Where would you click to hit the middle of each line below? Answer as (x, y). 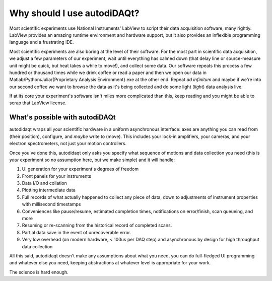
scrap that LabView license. (38, 103)
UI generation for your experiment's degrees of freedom (80, 169)
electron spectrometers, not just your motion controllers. (68, 144)
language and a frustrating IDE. (42, 42)
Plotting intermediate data (49, 190)
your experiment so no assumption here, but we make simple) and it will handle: (92, 160)
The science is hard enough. (39, 272)
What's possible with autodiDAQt (62, 118)
